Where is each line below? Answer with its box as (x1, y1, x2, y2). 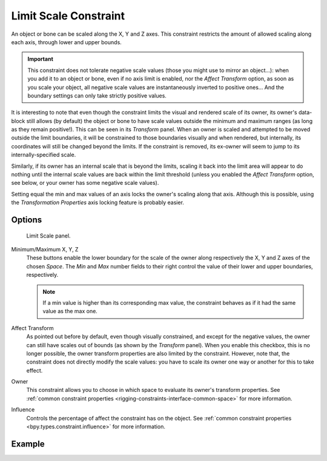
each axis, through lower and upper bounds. (11, 38, 122, 45)
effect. (26, 366, 43, 374)
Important (27, 55, 54, 63)
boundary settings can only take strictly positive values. (27, 91, 167, 99)
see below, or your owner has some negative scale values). (11, 179, 159, 187)
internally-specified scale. (11, 151, 76, 159)
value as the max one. (42, 308, 98, 315)
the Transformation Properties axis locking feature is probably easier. (11, 199, 185, 206)
